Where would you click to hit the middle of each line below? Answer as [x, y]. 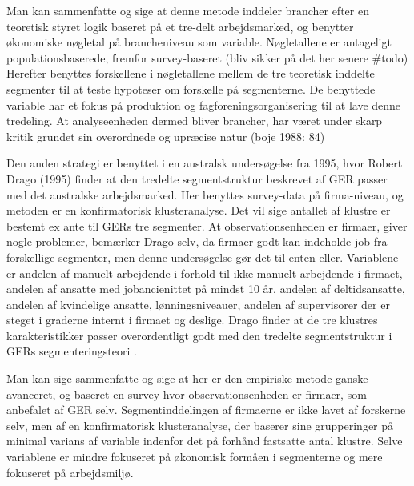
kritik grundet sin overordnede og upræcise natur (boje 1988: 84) [166, 136]
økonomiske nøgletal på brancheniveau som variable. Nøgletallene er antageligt [199, 42]
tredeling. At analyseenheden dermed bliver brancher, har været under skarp [195, 120]
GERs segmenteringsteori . [72, 351]
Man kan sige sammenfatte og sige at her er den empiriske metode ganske [187, 378]
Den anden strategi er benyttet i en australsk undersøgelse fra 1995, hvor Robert [205, 163]
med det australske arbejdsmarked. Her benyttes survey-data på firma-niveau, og [205, 194]
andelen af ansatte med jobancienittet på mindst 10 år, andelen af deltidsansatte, [206, 289]
